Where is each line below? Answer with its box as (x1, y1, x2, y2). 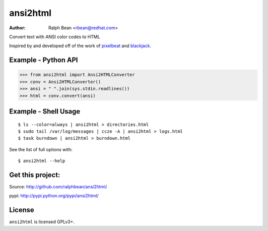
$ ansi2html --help (18, 158, 66, 164)
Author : (9, 25, 26, 31)
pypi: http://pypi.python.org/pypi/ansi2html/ (9, 193, 99, 199)
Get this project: (9, 171, 61, 179)
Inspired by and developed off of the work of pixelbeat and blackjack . (9, 43, 151, 49)
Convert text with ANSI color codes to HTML (9, 34, 100, 40)
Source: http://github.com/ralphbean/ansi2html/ (9, 183, 107, 189)
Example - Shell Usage (9, 107, 80, 115)
